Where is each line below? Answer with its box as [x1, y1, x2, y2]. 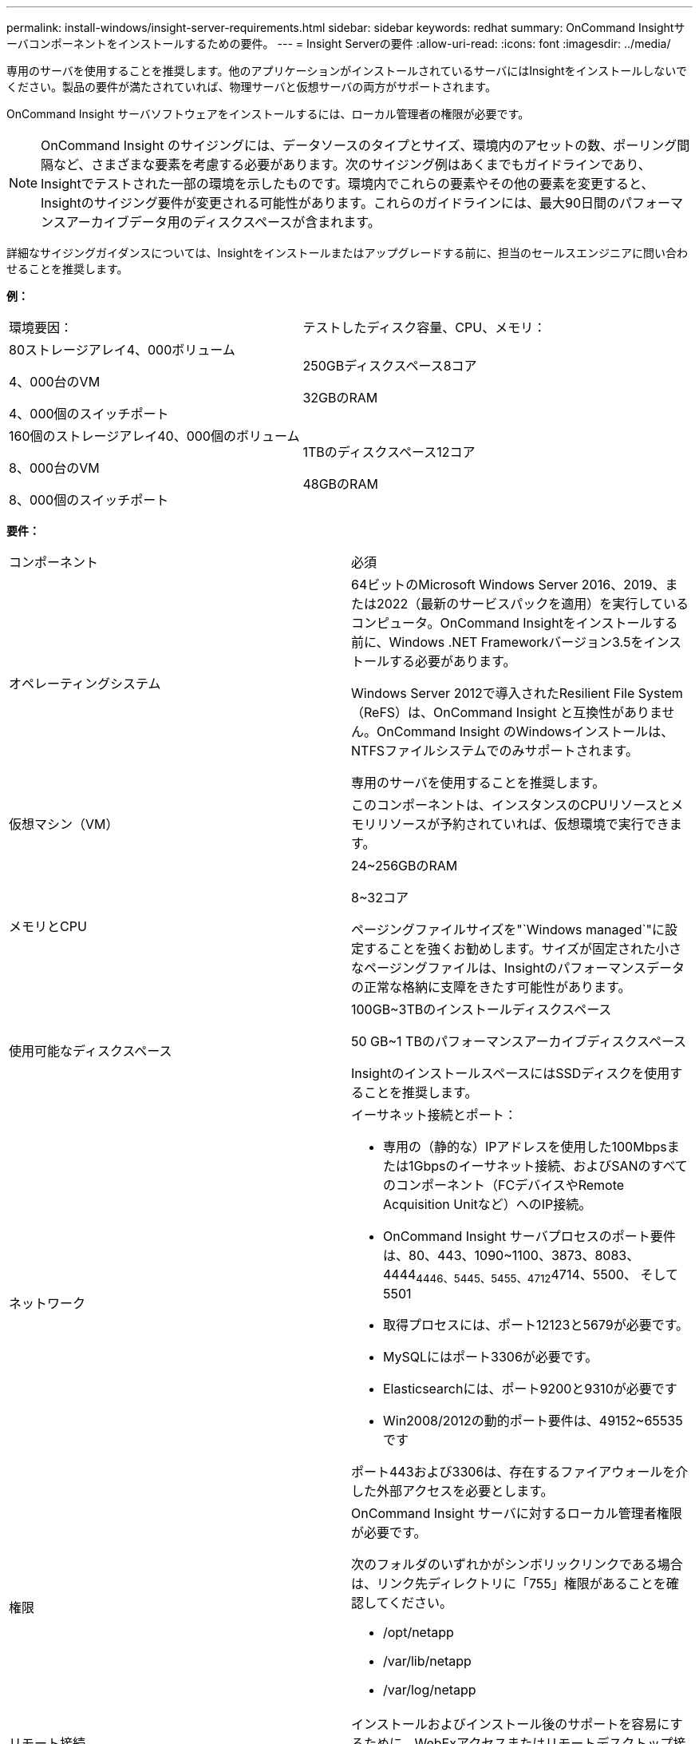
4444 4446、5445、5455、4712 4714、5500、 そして [383, 1266, 678, 1286]
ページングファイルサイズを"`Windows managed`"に [351, 922, 665, 937]
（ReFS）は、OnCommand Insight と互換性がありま [351, 704, 662, 720]
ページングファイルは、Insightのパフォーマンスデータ [364, 960, 685, 976]
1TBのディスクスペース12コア [302, 444, 476, 460]
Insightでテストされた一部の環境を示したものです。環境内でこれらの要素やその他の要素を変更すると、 [41, 176, 654, 192]
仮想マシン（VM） [9, 816, 119, 832]
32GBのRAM [302, 390, 378, 406]
